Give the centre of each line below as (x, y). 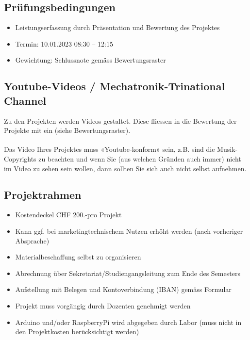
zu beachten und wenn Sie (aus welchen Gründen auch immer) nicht (140, 158)
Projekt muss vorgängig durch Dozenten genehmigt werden (103, 305)
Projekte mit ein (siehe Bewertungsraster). (67, 130)
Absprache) (32, 240)
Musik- (227, 149)
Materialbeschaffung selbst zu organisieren (78, 257)
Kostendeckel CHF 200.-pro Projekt (68, 215)
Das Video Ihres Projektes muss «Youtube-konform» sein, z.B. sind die (109, 149)
